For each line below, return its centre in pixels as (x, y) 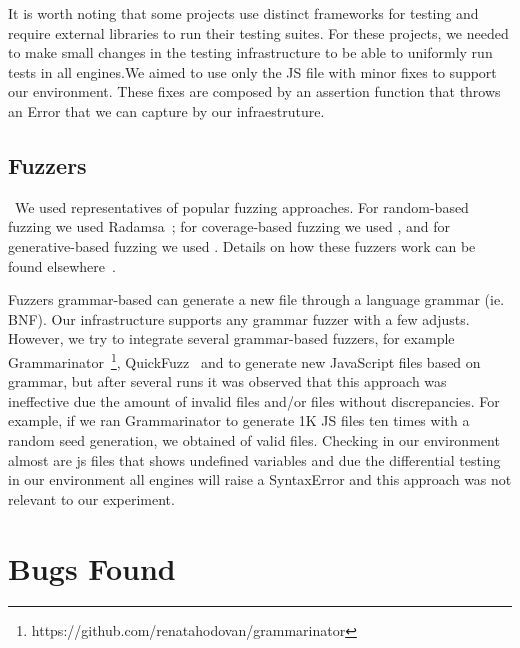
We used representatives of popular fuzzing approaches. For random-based (241, 206)
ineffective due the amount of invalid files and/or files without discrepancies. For (254, 400)
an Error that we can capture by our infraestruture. (166, 110)
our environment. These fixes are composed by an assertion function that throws (254, 91)
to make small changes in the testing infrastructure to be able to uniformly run (250, 52)
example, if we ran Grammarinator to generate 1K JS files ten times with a (239, 420)
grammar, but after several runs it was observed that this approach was (227, 381)
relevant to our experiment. (91, 498)
